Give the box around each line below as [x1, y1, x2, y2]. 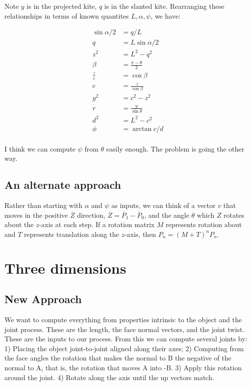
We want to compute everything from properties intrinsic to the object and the [4, 314, 242, 325]
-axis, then [124, 229, 156, 239]
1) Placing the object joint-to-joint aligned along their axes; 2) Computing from [4, 343, 244, 353]
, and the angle [144, 209, 189, 220]
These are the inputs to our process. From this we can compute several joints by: [4, 334, 248, 344]
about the [4, 219, 34, 230]
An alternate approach [4, 177, 122, 192]
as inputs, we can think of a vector [111, 200, 216, 210]
